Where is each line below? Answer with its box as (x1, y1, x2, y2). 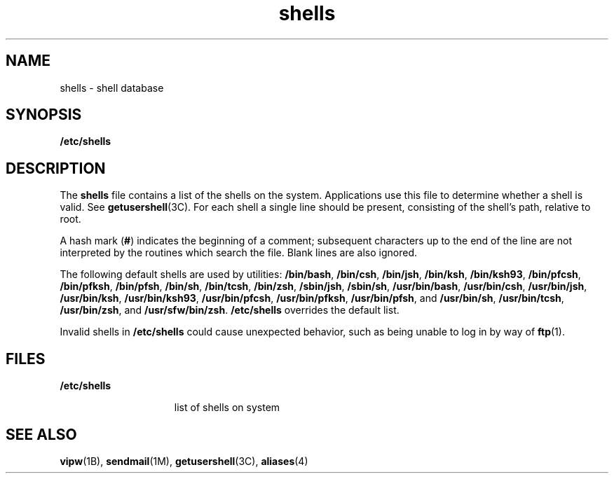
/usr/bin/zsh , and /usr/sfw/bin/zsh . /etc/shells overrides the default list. (60, 304, 400, 317)
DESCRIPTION (6, 159, 106, 177)
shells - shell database (60, 81, 164, 94)
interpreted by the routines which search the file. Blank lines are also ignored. (60, 247, 418, 259)
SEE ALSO (6, 425, 77, 443)
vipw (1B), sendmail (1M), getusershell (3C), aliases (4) (60, 454, 308, 467)
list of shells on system (174, 401, 280, 414)
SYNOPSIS (6, 106, 82, 124)
